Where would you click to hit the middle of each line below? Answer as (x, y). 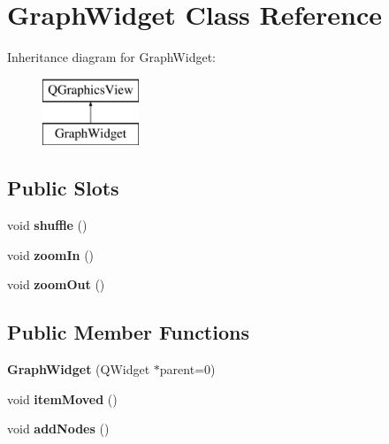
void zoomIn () (51, 254)
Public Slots (63, 188)
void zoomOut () (56, 284)
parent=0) (187, 369)
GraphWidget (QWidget (79, 369)
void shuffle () (47, 225)
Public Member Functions (128, 332)
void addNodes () (58, 429)
